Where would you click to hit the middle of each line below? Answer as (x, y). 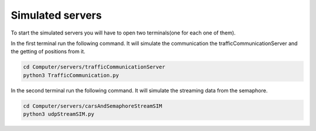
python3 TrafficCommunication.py (71, 75)
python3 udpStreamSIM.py (59, 114)
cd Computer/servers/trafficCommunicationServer (94, 67)
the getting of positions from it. (48, 51)
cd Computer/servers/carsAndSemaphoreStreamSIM (92, 106)
